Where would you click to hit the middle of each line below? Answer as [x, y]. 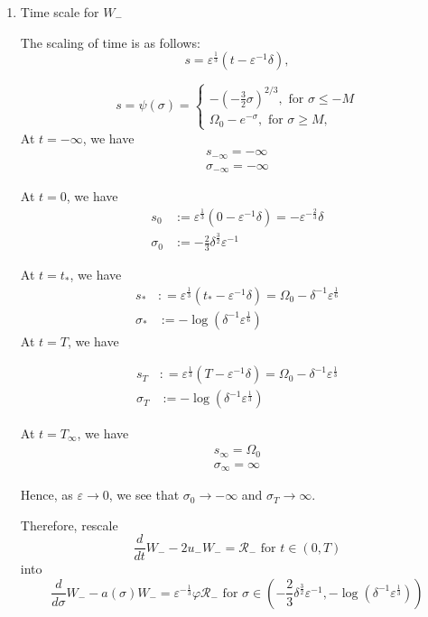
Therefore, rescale [69, 525]
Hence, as [47, 495]
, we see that [144, 495]
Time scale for [60, 12]
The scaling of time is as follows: [110, 42]
